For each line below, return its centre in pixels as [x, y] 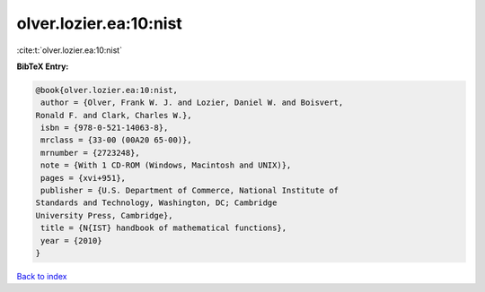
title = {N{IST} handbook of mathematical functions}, [164, 228]
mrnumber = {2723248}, [91, 153]
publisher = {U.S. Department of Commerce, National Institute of [190, 191]
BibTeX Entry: [43, 66]
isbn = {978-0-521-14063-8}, [105, 128]
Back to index [42, 276]
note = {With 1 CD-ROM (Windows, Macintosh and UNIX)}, [166, 165]
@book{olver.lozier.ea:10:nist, [107, 90]
